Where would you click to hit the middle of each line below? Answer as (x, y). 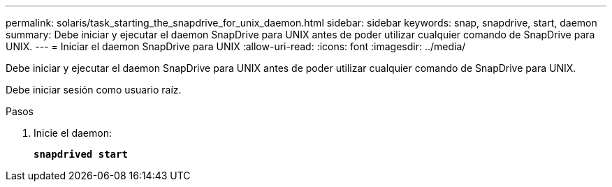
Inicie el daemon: (73, 133)
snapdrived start (81, 154)
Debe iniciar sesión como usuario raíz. (94, 90)
